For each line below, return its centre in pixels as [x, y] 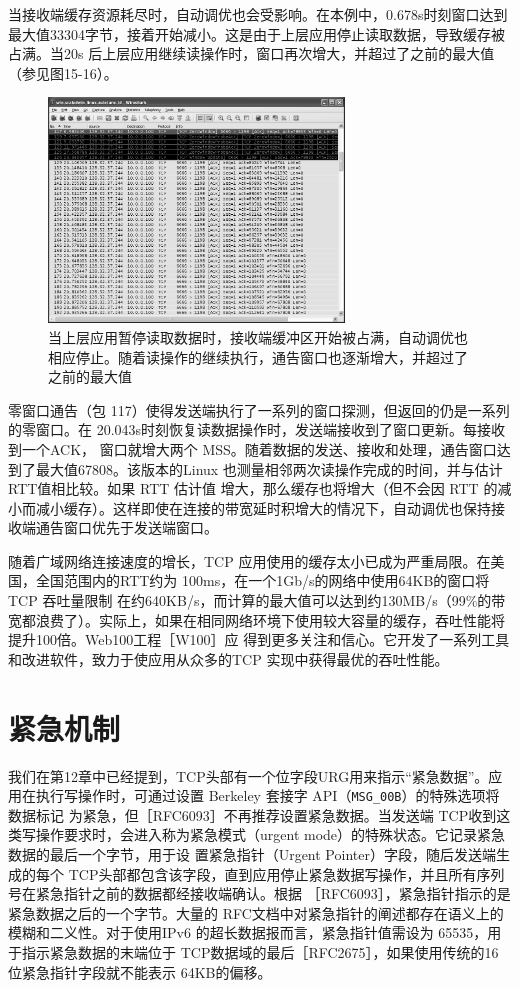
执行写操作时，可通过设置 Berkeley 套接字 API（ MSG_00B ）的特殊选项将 [267, 795]
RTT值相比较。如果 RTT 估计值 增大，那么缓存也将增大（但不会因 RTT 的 [253, 488]
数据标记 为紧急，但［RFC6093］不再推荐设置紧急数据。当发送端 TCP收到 [252, 814]
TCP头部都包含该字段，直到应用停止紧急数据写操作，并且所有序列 [286, 873]
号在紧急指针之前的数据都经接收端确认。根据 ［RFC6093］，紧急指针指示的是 [259, 893]
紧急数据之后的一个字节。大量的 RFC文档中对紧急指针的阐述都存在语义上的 [256, 912]
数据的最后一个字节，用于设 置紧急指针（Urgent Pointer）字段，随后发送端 [252, 854]
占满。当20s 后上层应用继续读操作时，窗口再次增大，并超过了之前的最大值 [251, 53]
